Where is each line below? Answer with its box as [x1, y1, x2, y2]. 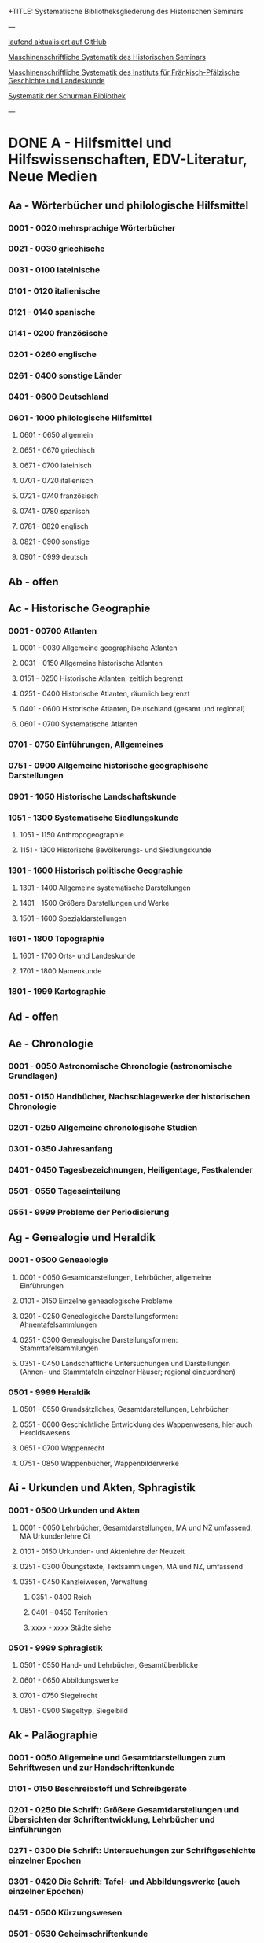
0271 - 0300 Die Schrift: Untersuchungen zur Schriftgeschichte [8, 1845, 256, 1856]
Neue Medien [8, 168, 97, 186]
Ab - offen [8, 574, 59, 589]
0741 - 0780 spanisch [19, 507, 90, 516]
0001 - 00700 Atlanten [8, 625, 97, 636]
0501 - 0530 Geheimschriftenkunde [8, 1928, 148, 1939]
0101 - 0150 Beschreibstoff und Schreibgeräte [8, 1783, 187, 1794]
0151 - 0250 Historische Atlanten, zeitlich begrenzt [19, 674, 183, 683]
